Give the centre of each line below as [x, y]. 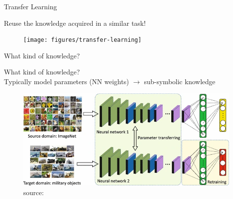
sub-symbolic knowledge [180, 81]
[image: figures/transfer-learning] [83, 40]
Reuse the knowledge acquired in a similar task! [75, 23]
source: [34, 192]
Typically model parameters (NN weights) [67, 81]
